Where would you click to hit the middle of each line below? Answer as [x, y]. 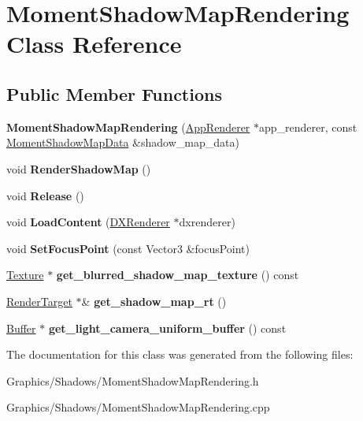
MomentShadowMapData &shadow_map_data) [123, 142]
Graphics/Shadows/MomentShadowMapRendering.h [133, 380]
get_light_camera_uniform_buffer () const [167, 328]
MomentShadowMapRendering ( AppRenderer [128, 127]
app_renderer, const [308, 127]
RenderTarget [39, 301]
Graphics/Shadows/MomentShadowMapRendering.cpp [138, 407]
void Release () [45, 195]
